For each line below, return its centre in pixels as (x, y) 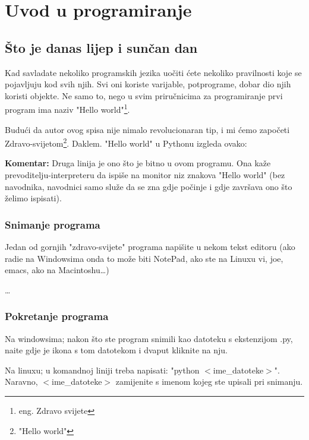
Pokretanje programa (57, 316)
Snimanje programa (53, 224)
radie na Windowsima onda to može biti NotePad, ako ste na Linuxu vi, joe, (144, 258)
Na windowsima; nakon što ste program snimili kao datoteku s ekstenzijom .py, (149, 338)
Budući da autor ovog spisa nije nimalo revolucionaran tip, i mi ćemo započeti (147, 129)
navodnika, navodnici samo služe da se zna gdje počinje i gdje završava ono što (149, 186)
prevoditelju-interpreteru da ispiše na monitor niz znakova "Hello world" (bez (145, 175)
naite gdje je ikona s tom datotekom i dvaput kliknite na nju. (116, 350)
